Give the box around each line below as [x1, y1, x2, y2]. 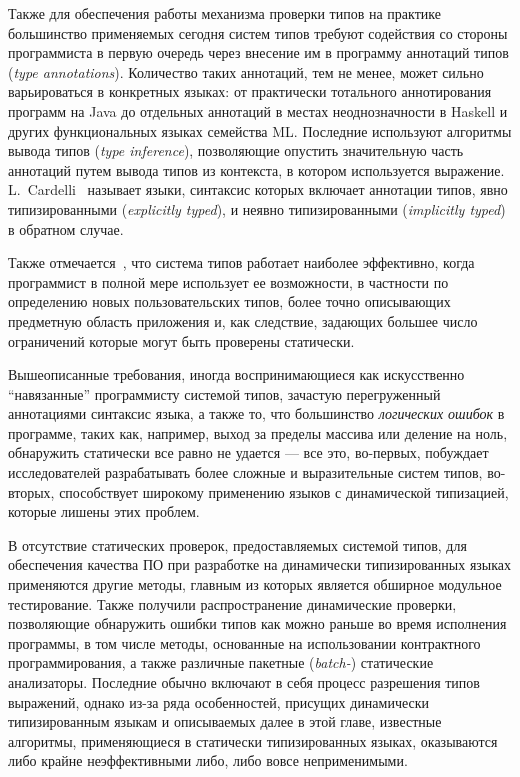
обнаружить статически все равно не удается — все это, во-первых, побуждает [8, 442, 489, 463]
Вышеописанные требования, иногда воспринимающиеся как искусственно [8, 364, 465, 385]
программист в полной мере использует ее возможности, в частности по [8, 271, 449, 292]
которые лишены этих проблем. [8, 501, 200, 522]
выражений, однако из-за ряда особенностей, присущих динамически [8, 691, 430, 712]
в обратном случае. [8, 218, 124, 239]
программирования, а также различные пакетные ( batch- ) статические [8, 652, 434, 673]
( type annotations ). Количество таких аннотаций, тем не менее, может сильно [8, 61, 484, 82]
